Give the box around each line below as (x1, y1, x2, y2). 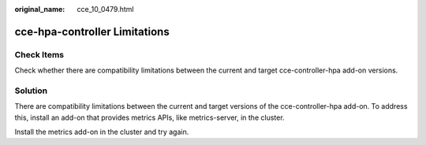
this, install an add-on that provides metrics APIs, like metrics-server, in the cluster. (14, 113, 285, 122)
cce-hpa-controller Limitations (14, 24, 170, 39)
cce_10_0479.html (77, 5, 134, 13)
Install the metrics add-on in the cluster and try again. (14, 127, 189, 137)
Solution (14, 85, 48, 96)
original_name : (14, 5, 65, 13)
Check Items (14, 49, 65, 60)
